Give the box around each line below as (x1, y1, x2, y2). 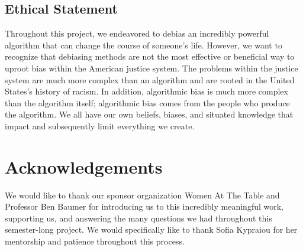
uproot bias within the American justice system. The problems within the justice (5, 61, 298, 74)
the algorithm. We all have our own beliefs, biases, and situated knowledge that (5, 108, 294, 120)
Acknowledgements (5, 154, 163, 178)
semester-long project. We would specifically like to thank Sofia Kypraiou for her (5, 223, 298, 236)
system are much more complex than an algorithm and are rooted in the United (5, 73, 295, 86)
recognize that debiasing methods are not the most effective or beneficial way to (5, 50, 295, 63)
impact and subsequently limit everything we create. (5, 119, 195, 132)
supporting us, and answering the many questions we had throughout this (5, 211, 272, 224)
